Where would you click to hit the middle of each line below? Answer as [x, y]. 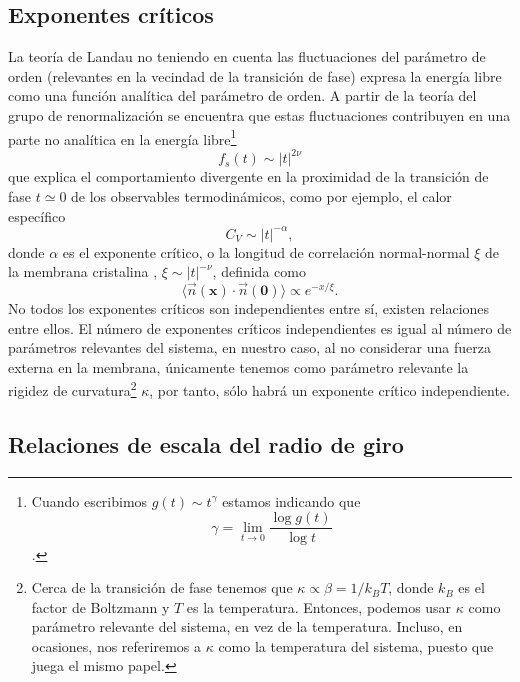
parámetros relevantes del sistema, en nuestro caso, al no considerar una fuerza [249, 347]
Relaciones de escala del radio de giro [206, 444]
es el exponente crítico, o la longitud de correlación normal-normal [266, 251]
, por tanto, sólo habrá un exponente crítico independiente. [329, 390]
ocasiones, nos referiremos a [116, 645]
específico [37, 215]
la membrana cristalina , [83, 271]
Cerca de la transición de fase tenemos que [162, 587]
